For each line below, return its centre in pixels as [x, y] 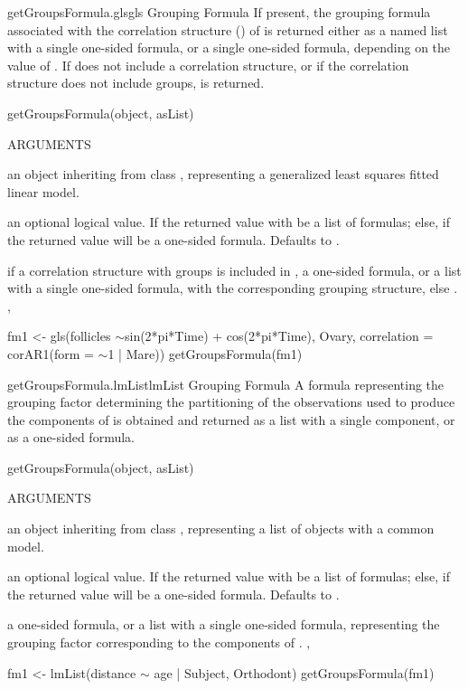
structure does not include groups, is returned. [136, 83]
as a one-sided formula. [71, 437]
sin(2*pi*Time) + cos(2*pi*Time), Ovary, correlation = [279, 336]
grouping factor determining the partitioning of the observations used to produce [231, 402]
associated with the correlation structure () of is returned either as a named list [228, 29]
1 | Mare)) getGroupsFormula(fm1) [205, 353]
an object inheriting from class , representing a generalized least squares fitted [223, 174]
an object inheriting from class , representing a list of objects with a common [221, 529]
